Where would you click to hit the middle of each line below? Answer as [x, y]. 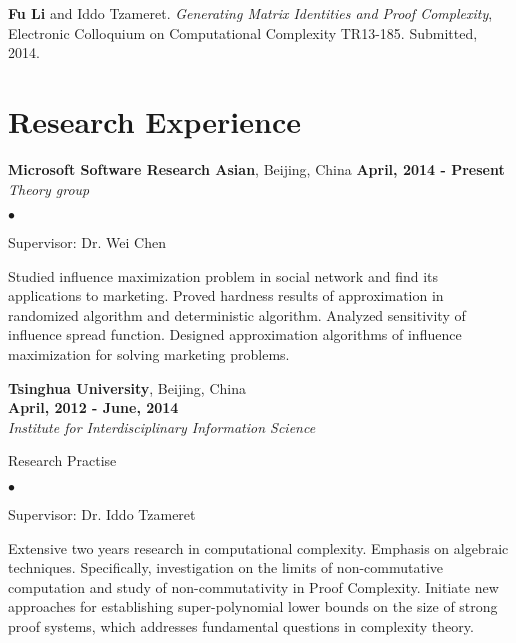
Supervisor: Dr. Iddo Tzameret [102, 514]
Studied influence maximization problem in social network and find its [223, 275]
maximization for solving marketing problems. [149, 354]
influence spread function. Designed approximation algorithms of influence [235, 334]
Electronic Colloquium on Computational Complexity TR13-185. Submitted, [243, 32]
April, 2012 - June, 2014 [93, 407]
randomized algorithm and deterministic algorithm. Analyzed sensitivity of [237, 314]
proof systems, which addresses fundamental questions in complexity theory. [241, 626]
